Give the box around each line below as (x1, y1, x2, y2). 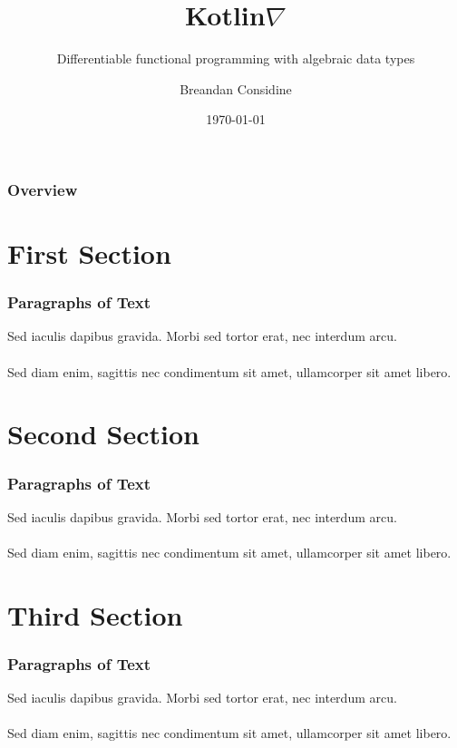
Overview (7, 178, 78, 200)
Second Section (7, 415, 199, 452)
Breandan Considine (180, 79, 292, 98)
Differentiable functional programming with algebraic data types (56, 49, 415, 68)
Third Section (7, 596, 183, 633)
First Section (7, 235, 171, 272)
